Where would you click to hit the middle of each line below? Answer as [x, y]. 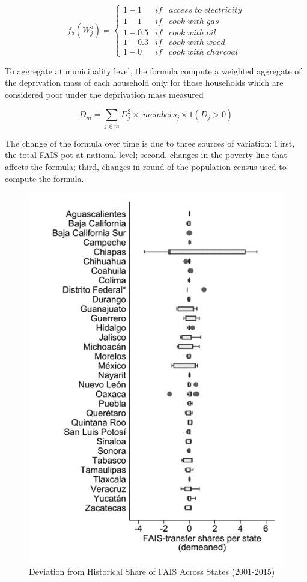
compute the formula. [44, 178]
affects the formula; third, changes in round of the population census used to [146, 166]
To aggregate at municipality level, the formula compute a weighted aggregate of [153, 71]
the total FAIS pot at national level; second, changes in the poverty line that [146, 155]
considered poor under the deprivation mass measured [104, 94]
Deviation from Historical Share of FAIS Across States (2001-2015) [152, 571]
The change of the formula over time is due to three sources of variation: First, [150, 143]
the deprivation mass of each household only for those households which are [144, 83]
